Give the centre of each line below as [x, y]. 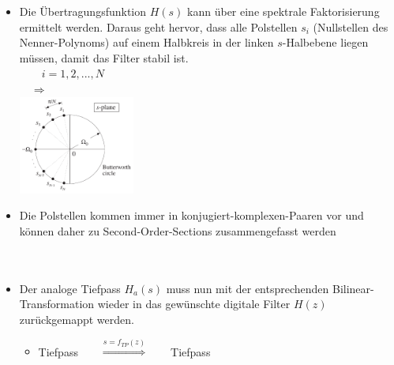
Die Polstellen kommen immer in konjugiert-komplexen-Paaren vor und [191, 215]
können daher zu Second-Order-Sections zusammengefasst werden [178, 230]
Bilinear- [353, 288]
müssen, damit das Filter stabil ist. [104, 57]
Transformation [57, 304]
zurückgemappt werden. [77, 319]
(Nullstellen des [351, 26]
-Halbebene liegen [325, 42]
